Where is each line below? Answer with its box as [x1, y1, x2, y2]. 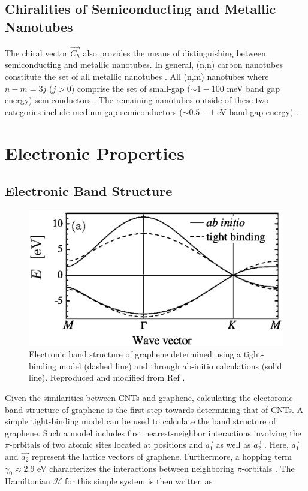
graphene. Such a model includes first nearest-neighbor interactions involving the [5, 426, 301, 439]
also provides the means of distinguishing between [83, 46, 266, 59]
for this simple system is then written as [65, 475, 213, 487]
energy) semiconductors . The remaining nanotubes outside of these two [5, 94, 269, 106]
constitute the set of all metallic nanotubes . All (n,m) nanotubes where [5, 70, 269, 82]
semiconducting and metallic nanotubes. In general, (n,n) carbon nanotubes [5, 58, 283, 71]
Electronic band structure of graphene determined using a [29, 348, 241, 360]
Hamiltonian [5, 475, 50, 487]
